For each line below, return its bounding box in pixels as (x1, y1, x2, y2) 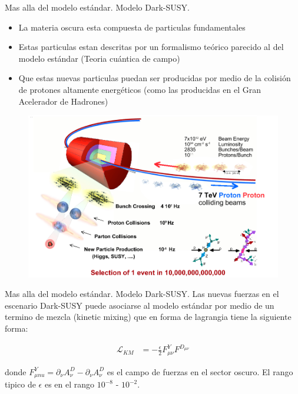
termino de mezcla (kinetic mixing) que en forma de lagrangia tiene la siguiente (5, 310, 292, 323)
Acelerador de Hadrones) (18, 95, 108, 107)
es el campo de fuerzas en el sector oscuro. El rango (107, 365, 293, 378)
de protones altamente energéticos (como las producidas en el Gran (18, 83, 261, 95)
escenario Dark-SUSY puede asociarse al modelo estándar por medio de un (5, 299, 274, 311)
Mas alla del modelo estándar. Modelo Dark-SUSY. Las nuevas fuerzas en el (5, 288, 279, 300)
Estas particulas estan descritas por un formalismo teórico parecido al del (18, 41, 284, 53)
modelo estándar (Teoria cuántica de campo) (18, 52, 180, 64)
